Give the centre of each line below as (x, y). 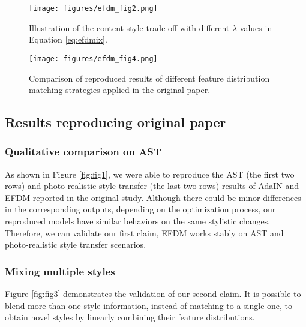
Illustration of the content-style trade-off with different (129, 27)
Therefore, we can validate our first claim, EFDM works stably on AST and (144, 232)
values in (256, 27)
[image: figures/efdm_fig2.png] (93, 8)
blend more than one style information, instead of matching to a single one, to (149, 305)
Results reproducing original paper (115, 122)
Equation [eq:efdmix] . (68, 39)
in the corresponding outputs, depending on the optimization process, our (140, 209)
